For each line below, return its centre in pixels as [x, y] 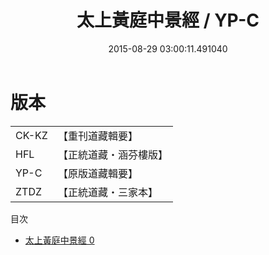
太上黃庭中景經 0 [59, 240]
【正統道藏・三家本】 [107, 192]
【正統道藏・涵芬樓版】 [112, 154]
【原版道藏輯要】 [97, 173]
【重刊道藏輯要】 [97, 136]
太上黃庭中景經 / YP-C [168, 20]
